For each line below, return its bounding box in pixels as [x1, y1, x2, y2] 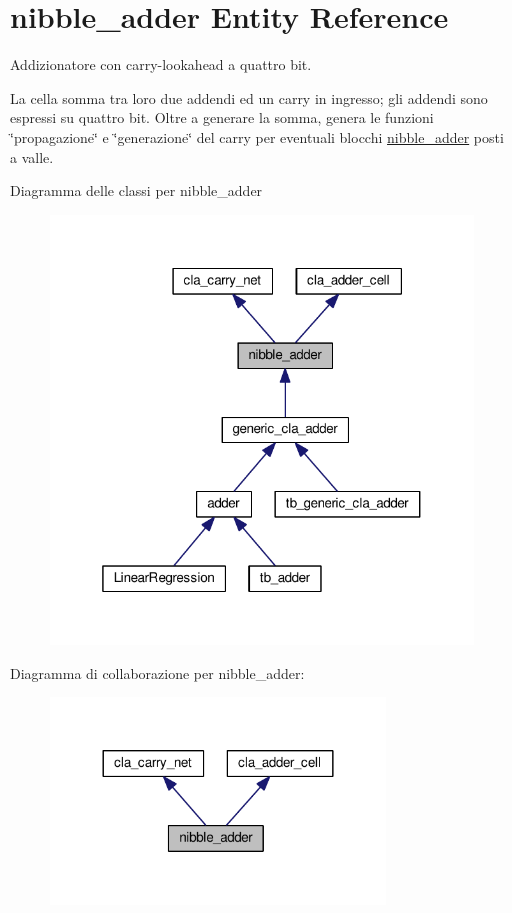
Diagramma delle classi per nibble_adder [10, 180, 263, 201]
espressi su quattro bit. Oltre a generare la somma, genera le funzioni [10, 107, 434, 128]
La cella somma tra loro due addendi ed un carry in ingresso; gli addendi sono [10, 87, 488, 108]
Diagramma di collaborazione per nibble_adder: [10, 662, 305, 683]
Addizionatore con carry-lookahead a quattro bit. [10, 54, 312, 75]
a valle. [10, 146, 54, 167]
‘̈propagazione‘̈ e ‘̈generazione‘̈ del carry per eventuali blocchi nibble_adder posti [10, 126, 504, 147]
